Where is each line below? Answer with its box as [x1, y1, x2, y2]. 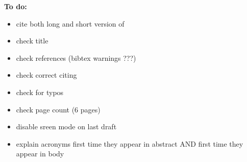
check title [16, 35, 48, 46]
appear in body [16, 148, 64, 159]
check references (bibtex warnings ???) [16, 52, 136, 63]
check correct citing [16, 70, 77, 80]
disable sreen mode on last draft [16, 121, 117, 132]
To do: [4, 1, 27, 11]
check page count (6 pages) [16, 104, 101, 114]
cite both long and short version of [16, 18, 125, 29]
